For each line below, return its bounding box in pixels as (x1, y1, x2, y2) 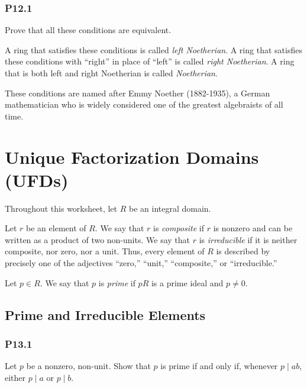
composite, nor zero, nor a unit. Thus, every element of (5, 245, 205, 257)
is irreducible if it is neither (199, 233, 298, 245)
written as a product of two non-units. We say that (5, 233, 190, 245)
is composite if (153, 222, 204, 234)
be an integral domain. (128, 202, 211, 214)
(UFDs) (5, 167, 69, 192)
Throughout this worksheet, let (5, 202, 118, 214)
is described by (216, 245, 270, 257)
